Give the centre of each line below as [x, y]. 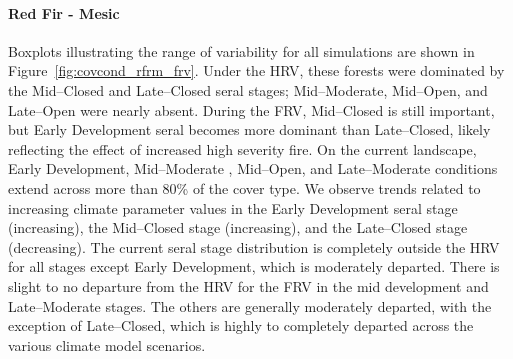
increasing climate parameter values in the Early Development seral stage [233, 207]
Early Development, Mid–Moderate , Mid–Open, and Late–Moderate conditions [253, 168]
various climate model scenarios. [107, 344]
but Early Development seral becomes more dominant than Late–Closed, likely [249, 129]
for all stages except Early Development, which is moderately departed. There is [254, 266]
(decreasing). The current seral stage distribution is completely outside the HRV [254, 246]
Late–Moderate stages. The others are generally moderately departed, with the [250, 305]
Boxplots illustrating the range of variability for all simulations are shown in [241, 50]
